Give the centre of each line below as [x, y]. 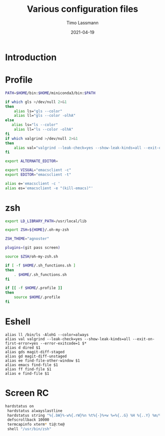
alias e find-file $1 [27, 373]
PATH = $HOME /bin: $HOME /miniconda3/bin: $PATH [50, 93]
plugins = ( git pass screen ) [33, 248]
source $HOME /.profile [37, 297]
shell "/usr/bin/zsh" [29, 429]
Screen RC [27, 393]
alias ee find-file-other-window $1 [42, 361]
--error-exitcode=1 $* [63, 343]
